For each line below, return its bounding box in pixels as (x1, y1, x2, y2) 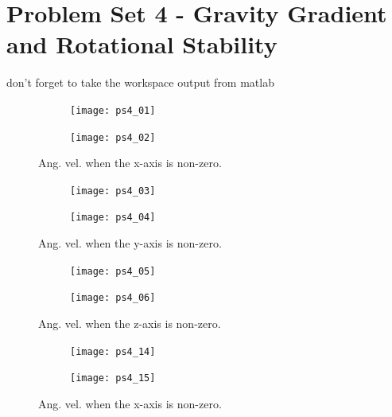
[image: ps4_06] (70, 292, 156, 304)
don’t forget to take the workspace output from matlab (6, 74, 274, 91)
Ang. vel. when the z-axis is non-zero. (38, 315, 221, 332)
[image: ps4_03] (70, 185, 156, 197)
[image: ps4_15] (70, 372, 156, 384)
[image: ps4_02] (70, 131, 156, 143)
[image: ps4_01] (70, 104, 156, 116)
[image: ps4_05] (70, 265, 156, 277)
